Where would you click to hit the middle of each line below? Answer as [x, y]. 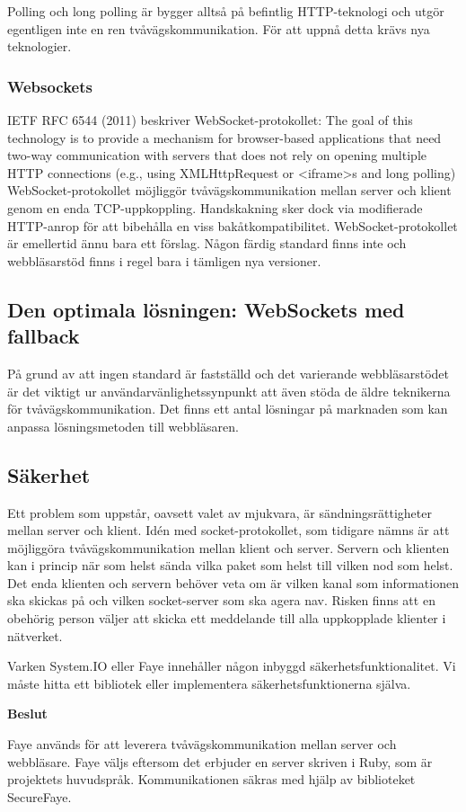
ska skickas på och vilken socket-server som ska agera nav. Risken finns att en [221, 600]
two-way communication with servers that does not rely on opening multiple [217, 155]
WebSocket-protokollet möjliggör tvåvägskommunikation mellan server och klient [229, 190]
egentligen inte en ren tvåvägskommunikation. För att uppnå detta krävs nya [219, 28]
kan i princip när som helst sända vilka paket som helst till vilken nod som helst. [230, 565]
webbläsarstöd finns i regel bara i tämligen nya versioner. [164, 260]
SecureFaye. [40, 796]
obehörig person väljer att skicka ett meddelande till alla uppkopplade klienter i [227, 618]
